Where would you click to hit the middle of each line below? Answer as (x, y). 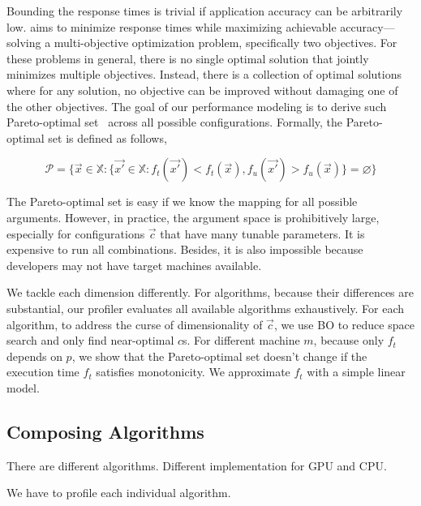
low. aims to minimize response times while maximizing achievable (172, 26)
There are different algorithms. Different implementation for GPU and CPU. (197, 465)
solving (24, 43)
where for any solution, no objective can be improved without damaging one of (202, 90)
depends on (34, 356)
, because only (349, 340)
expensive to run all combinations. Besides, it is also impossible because (185, 249)
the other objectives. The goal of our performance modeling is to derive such (197, 106)
